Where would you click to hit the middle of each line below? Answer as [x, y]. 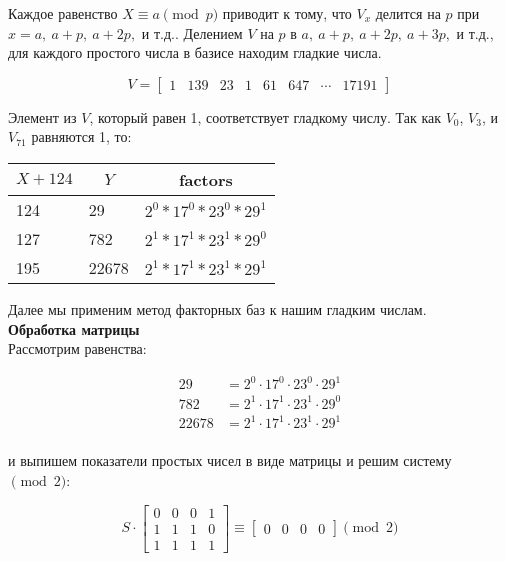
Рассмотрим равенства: [77, 348]
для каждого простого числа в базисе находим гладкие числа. [195, 52]
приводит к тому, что [287, 13]
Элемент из [42, 116]
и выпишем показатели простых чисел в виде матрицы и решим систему [230, 460]
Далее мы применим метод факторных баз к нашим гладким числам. [217, 308]
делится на [408, 13]
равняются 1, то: [81, 136]
